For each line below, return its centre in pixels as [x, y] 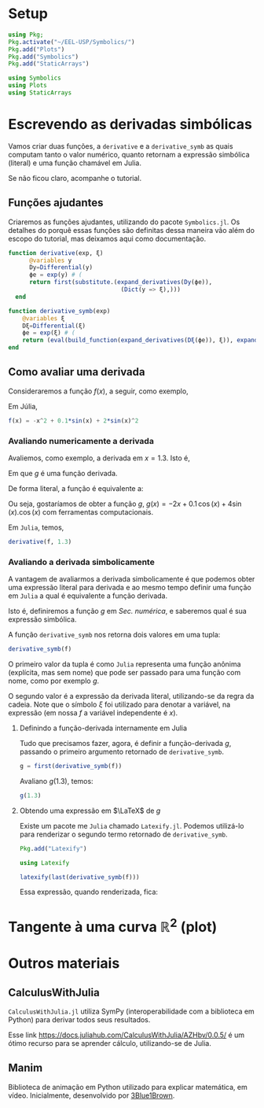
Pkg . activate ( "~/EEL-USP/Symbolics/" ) [71, 42]
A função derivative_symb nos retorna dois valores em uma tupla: [114, 635]
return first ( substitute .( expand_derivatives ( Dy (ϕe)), [121, 283]
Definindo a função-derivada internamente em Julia [103, 728]
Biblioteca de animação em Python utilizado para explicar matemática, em [128, 1087]
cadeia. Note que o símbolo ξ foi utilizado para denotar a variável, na [119, 704]
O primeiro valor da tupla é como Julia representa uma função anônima [125, 664]
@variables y [50, 260]
